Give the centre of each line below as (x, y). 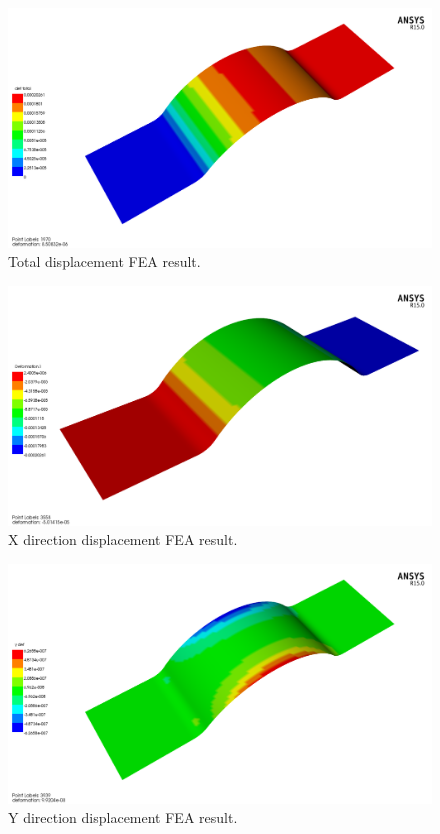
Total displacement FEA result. (104, 261)
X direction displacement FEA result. (123, 539)
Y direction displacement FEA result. (123, 817)
